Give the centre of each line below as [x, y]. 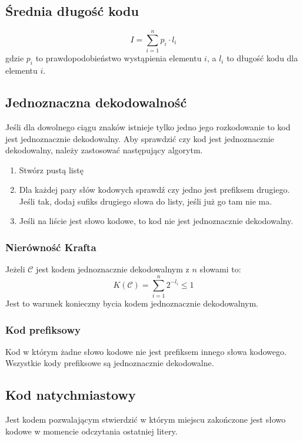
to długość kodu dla [262, 58]
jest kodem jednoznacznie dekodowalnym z [113, 269]
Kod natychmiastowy [71, 395]
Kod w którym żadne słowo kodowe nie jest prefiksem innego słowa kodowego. [146, 351]
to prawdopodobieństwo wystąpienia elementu [119, 58]
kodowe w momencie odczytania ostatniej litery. [91, 431]
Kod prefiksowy [43, 329]
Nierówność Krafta [51, 247]
